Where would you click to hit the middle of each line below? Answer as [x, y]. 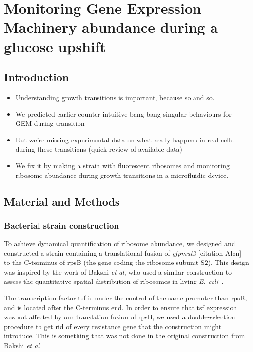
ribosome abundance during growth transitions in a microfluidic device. [122, 175]
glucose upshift [55, 46]
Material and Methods [62, 201]
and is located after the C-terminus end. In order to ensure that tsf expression [121, 307]
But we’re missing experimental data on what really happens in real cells [124, 139]
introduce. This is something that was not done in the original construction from [125, 336]
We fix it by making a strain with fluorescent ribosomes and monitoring [122, 165]
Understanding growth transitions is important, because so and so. [115, 97]
